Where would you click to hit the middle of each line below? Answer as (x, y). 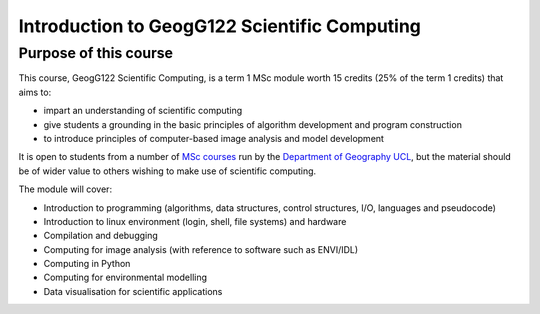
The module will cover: (65, 189)
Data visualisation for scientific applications (133, 291)
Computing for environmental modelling (125, 277)
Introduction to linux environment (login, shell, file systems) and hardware (195, 221)
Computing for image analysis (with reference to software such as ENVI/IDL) (201, 249)
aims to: (35, 92)
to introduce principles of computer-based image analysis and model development (214, 138)
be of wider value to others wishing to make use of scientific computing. (167, 171)
